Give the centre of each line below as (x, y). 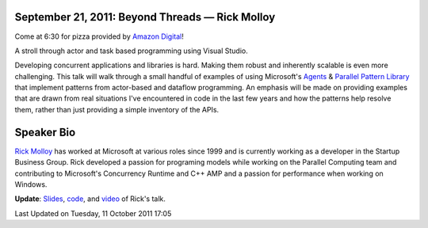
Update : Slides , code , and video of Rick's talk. (90, 199)
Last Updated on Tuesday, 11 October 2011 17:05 (93, 213)
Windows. (31, 184)
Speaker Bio (45, 132)
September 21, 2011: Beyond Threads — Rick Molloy (145, 17)
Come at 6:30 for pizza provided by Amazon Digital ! (99, 36)
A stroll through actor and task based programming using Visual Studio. (132, 51)
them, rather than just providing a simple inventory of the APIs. (117, 109)
